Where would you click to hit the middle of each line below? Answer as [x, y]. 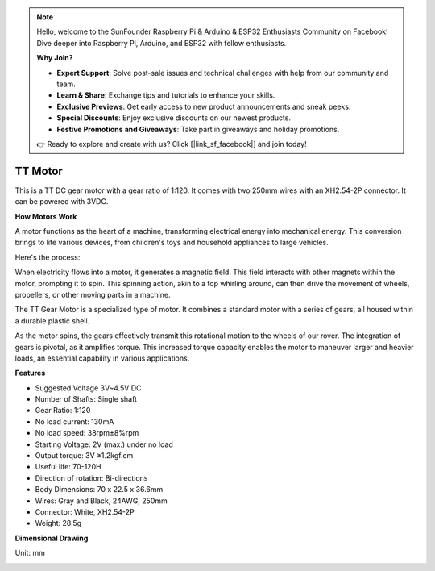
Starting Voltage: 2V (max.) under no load [104, 444]
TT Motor [39, 171]
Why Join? [55, 58]
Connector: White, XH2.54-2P [85, 511]
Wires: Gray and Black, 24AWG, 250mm [101, 501]
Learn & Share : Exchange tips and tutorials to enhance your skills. [166, 95]
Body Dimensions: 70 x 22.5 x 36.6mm [99, 490]
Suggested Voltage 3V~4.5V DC [88, 388]
